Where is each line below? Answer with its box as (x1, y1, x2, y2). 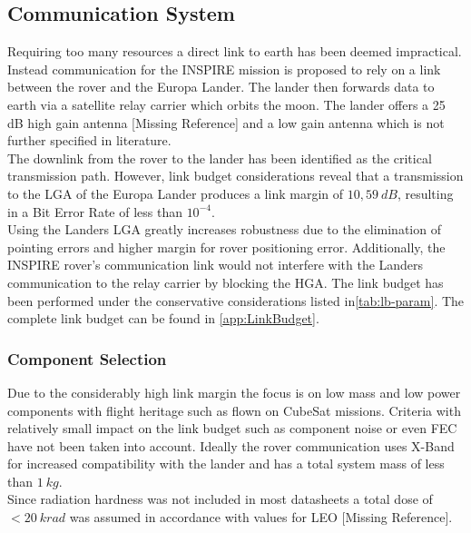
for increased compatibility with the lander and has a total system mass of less (7, 454, 445, 473)
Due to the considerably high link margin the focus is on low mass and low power (7, 382, 461, 401)
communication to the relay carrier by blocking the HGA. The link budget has (7, 272, 444, 291)
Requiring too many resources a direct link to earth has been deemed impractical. (7, 42, 462, 61)
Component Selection (7, 347, 167, 370)
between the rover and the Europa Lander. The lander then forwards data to (7, 77, 435, 96)
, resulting (397, 183, 454, 202)
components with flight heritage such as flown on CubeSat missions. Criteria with (7, 400, 461, 419)
